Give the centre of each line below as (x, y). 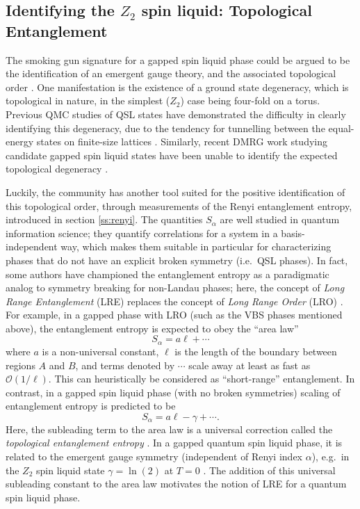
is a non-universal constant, (100, 351)
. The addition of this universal (269, 470)
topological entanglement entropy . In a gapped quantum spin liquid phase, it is (174, 443)
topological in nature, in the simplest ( (88, 100)
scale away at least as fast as (249, 365)
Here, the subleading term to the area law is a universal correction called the (169, 429)
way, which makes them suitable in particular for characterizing (196, 247)
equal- (341, 128)
